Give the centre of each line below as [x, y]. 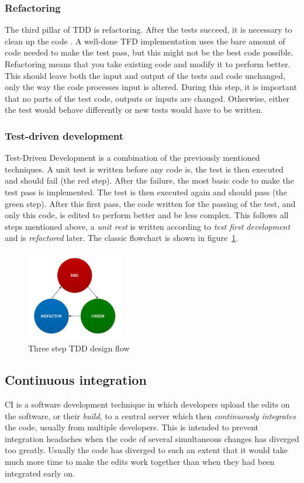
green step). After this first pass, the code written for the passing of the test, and [150, 203]
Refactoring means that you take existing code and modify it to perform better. [148, 64]
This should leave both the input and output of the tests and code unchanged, [145, 75]
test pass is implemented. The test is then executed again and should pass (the [146, 192]
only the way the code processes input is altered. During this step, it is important [151, 87]
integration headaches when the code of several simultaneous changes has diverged [152, 438]
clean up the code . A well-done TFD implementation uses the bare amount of [145, 41]
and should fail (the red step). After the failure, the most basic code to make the [149, 180]
